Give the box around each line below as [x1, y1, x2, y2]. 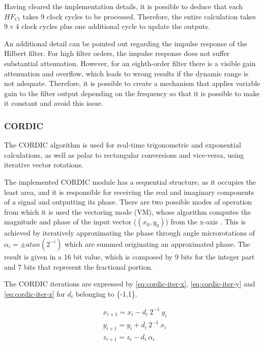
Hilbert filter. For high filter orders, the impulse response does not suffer [4, 48, 230, 59]
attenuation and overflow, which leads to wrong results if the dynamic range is [4, 68, 249, 78]
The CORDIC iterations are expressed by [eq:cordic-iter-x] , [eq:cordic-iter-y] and [4, 278, 255, 289]
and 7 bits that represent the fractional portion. [4, 261, 153, 272]
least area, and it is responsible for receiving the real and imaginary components [4, 186, 254, 197]
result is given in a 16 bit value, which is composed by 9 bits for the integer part [4, 251, 255, 262]
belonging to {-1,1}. [75, 288, 137, 299]
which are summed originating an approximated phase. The [64, 238, 250, 249]
